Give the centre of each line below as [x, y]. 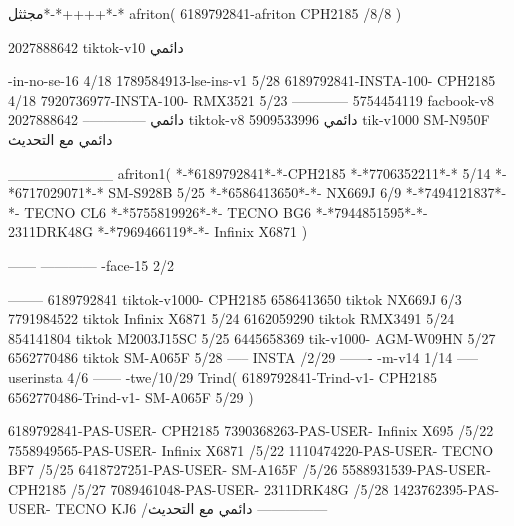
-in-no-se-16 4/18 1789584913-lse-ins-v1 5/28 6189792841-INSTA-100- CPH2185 [252, 80]
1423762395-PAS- [446, 488]
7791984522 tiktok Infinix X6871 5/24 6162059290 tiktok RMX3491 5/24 [231, 318]
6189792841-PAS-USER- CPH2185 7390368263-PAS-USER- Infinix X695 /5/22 [251, 430]
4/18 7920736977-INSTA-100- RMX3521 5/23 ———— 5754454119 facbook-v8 [251, 99]
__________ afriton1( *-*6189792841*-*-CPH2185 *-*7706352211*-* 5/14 [249, 172]
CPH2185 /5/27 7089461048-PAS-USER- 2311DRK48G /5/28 [198, 488]
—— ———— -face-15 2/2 [91, 264]
